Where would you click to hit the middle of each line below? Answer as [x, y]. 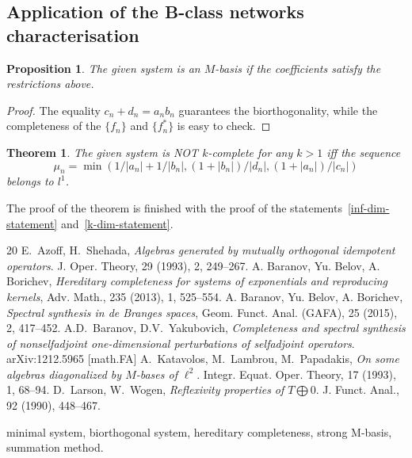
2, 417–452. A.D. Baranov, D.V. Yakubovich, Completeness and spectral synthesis [206, 328]
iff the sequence [364, 152]
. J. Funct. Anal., [357, 389]
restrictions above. [50, 84]
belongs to [30, 181]
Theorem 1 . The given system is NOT [103, 152]
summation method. [55, 447]
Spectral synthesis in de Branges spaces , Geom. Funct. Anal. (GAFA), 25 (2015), [202, 312]
